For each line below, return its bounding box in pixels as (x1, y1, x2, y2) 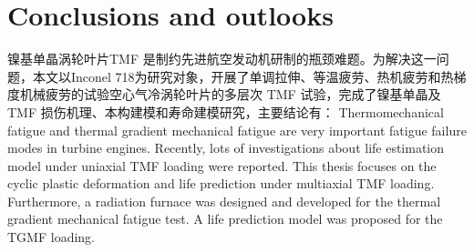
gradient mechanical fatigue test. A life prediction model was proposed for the (7, 209, 443, 228)
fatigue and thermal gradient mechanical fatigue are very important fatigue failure (7, 120, 467, 139)
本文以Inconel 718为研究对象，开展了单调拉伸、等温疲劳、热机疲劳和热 (32, 66, 454, 86)
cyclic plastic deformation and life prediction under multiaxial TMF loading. (7, 174, 435, 193)
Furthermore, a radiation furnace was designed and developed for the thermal (7, 191, 441, 210)
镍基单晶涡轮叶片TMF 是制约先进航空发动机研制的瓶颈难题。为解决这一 (7, 49, 437, 68)
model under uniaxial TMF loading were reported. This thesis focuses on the (7, 156, 437, 175)
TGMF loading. (7, 227, 95, 247)
